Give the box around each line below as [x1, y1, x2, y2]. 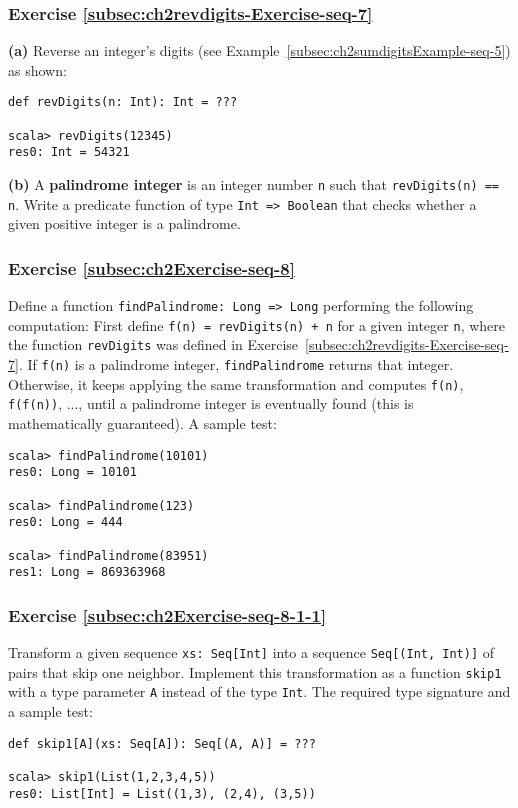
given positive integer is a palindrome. [8, 213, 241, 234]
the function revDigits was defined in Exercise [8, 334, 298, 355]
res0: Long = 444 [8, 515, 123, 530]
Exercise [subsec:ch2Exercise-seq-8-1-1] [8, 602, 327, 627]
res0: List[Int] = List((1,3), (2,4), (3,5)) [8, 786, 316, 801]
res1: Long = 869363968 [8, 565, 166, 580]
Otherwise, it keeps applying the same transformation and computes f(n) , [8, 373, 464, 394]
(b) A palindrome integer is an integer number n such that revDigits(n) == [8, 174, 500, 195]
